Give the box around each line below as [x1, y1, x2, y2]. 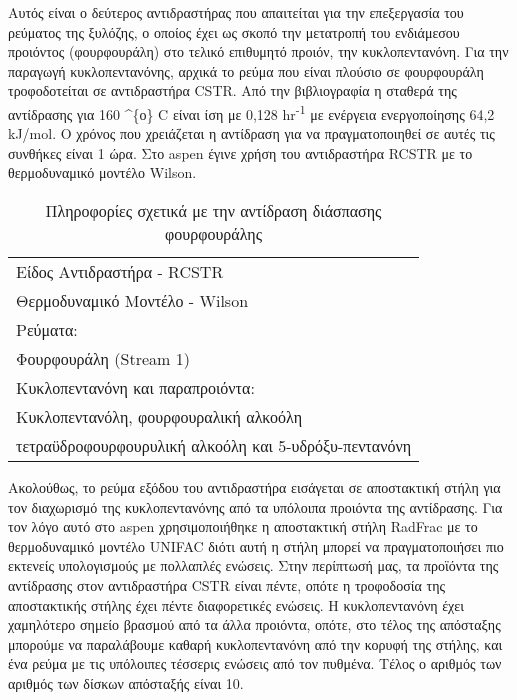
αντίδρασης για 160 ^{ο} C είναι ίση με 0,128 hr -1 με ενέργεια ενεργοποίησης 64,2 [8, 100, 495, 124]
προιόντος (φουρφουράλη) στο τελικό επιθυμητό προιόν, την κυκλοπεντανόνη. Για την [8, 41, 509, 62]
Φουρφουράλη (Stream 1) [16, 347, 190, 370]
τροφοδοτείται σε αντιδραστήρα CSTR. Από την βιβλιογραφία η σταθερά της [8, 80, 457, 101]
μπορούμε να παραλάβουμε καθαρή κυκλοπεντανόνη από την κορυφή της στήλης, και [8, 633, 503, 654]
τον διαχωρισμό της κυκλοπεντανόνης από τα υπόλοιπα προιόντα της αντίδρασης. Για [8, 496, 503, 517]
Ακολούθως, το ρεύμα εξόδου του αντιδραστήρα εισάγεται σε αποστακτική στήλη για [8, 477, 501, 497]
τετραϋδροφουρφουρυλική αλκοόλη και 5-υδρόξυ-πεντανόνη [16, 434, 412, 457]
